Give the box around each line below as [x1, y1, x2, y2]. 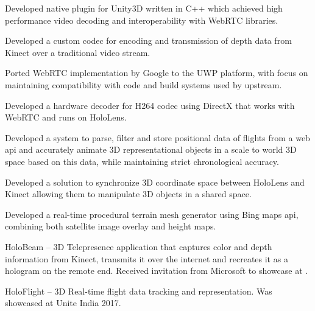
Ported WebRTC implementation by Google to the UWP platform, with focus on [5, 66, 308, 79]
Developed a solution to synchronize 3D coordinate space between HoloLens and [5, 175, 305, 188]
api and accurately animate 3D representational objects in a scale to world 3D [5, 143, 297, 156]
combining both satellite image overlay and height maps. [5, 220, 216, 232]
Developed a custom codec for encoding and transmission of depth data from [5, 34, 292, 47]
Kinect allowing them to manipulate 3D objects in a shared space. [5, 187, 252, 200]
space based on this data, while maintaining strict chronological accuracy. [5, 155, 279, 167]
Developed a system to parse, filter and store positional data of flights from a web [5, 131, 310, 144]
